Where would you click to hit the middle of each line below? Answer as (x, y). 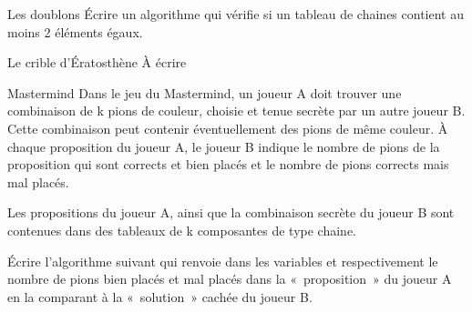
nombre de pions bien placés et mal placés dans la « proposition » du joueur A (230, 279)
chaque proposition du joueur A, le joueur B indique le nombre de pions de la (224, 146)
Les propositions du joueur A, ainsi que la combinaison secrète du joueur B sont (231, 212)
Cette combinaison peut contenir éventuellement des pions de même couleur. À (228, 128)
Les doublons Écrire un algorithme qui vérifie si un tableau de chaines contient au (236, 14)
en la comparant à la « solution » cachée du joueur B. (160, 296)
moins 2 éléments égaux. (75, 31)
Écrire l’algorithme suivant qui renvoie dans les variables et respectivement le (223, 261)
